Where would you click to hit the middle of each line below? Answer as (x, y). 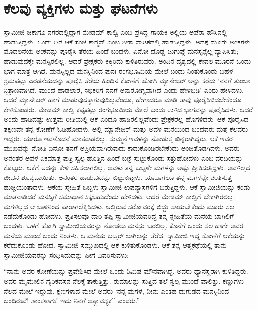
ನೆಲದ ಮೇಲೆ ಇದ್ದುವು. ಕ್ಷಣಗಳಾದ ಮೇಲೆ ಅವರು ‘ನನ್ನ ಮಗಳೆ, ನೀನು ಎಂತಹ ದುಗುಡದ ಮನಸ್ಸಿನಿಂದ (117, 290)
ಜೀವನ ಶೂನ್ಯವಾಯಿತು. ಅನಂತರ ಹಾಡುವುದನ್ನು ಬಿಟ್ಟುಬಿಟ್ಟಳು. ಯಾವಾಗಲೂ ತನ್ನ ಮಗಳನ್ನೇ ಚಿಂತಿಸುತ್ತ (118, 177)
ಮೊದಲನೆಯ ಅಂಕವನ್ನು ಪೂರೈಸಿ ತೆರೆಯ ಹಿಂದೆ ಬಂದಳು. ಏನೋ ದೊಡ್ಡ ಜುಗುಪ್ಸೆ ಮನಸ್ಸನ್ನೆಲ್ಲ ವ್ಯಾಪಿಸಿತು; (121, 51)
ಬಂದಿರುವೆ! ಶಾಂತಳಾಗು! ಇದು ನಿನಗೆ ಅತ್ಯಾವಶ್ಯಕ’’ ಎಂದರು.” (72, 300)
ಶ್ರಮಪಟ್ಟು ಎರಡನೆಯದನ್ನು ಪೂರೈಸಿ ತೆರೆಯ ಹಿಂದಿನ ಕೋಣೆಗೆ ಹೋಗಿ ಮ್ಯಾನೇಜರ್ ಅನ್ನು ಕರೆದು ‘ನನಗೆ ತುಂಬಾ (127, 80)
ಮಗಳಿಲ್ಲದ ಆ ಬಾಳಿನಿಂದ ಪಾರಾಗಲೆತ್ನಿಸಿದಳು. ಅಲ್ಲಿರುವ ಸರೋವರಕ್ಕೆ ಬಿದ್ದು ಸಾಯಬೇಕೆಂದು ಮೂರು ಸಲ (119, 206)
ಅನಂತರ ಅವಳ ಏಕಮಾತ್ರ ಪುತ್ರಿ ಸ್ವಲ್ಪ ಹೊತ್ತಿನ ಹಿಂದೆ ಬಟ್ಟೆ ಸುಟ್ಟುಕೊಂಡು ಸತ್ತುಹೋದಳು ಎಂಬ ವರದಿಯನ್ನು (123, 157)
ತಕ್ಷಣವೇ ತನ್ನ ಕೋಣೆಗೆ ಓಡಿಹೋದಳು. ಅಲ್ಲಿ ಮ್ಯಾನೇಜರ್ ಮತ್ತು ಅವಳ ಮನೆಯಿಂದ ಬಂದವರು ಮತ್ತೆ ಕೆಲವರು (126, 129)
